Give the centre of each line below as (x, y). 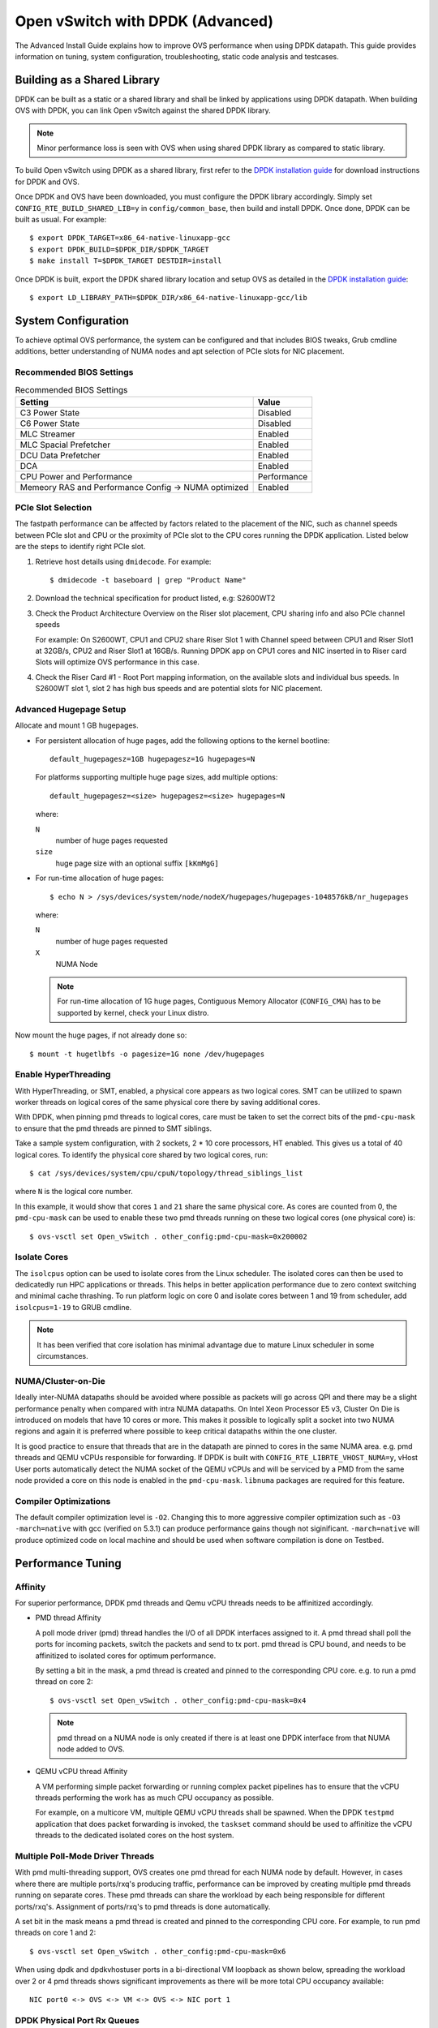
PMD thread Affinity (68, 1618)
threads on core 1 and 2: (56, 1933)
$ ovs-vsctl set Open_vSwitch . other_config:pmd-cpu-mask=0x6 (158, 1951)
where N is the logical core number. (74, 1192)
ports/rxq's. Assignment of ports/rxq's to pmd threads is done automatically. (143, 1906)
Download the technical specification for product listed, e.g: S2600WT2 (155, 598)
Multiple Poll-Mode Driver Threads (85, 1856)
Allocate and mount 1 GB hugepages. (77, 725)
